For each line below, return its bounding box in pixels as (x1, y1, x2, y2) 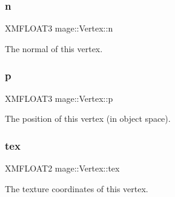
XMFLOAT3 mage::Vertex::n (5, 22, 113, 35)
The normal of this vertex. (5, 42, 103, 55)
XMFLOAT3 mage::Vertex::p (5, 92, 113, 104)
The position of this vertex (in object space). (5, 112, 171, 125)
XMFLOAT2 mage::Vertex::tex (5, 162, 120, 175)
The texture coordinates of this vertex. (5, 182, 148, 195)
